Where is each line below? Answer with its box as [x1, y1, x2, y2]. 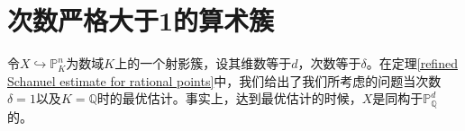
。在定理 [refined [366, 54, 458, 73]
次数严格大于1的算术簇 [7, 2, 275, 39]
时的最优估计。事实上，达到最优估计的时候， [96, 89, 362, 108]
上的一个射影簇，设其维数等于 [114, 54, 292, 73]
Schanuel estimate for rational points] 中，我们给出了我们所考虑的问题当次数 [7, 71, 442, 90]
